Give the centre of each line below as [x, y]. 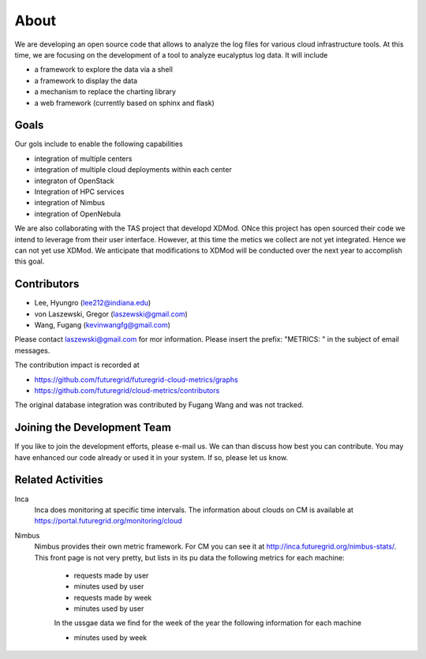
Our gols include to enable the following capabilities [99, 144]
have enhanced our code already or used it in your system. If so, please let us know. [151, 457]
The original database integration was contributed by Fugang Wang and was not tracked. [159, 405]
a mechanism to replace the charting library [105, 92]
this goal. [30, 261]
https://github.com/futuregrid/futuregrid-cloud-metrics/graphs [136, 380]
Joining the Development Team [93, 427]
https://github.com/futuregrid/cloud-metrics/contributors [127, 390]
